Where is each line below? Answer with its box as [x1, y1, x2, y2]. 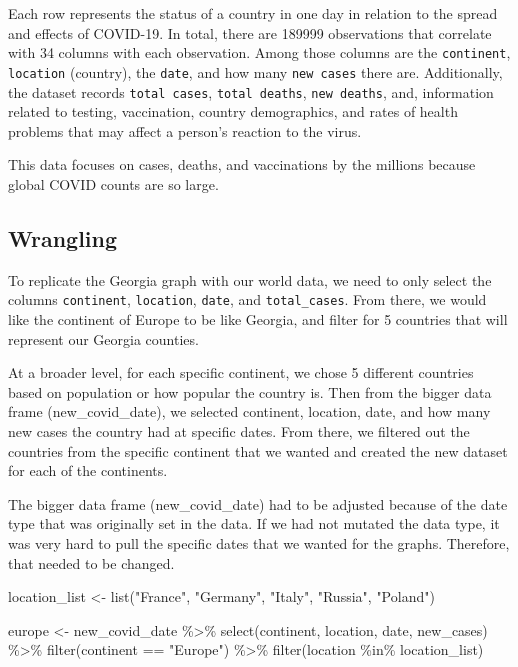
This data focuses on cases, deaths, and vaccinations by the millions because [8, 154, 476, 175]
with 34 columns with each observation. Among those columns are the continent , [8, 42, 511, 63]
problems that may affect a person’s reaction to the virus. [8, 120, 362, 141]
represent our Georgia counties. [8, 328, 199, 349]
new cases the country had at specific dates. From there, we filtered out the [8, 420, 470, 441]
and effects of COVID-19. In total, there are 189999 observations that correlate [8, 22, 492, 43]
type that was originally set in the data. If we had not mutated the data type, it [8, 513, 500, 534]
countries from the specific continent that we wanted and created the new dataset [8, 440, 508, 461]
